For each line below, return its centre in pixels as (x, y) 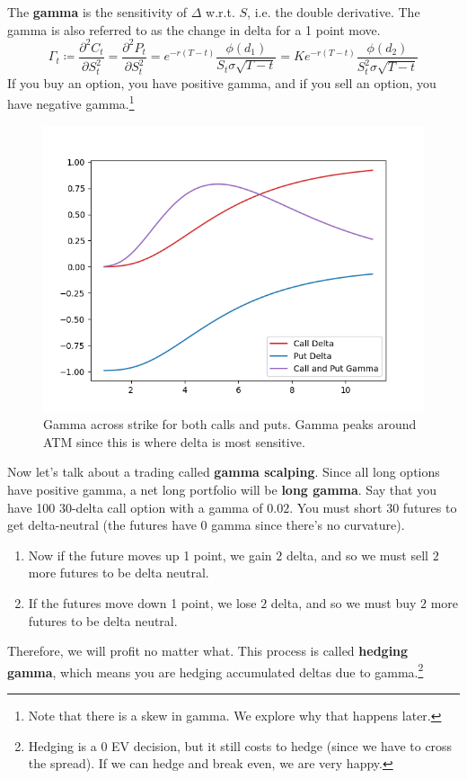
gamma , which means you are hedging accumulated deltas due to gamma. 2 (216, 670)
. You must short (336, 507)
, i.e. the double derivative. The (334, 12)
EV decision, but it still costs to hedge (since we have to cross (282, 745)
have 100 (31, 507)
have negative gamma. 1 (71, 103)
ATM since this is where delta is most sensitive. (174, 441)
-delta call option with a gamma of (167, 507)
